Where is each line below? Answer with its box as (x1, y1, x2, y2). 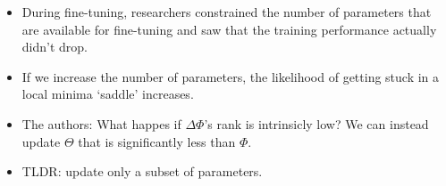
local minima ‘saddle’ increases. (21, 85, 194, 103)
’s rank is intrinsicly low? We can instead (204, 114, 429, 133)
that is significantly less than (78, 132, 236, 150)
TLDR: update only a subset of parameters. (21, 162, 263, 181)
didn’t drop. (21, 37, 88, 56)
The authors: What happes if (21, 114, 181, 133)
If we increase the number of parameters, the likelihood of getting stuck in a (21, 67, 440, 85)
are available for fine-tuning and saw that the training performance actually (21, 20, 437, 38)
